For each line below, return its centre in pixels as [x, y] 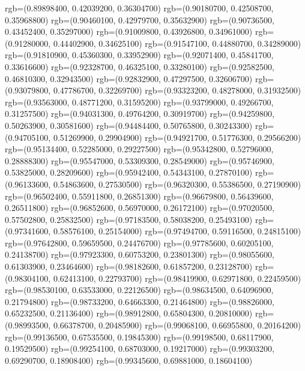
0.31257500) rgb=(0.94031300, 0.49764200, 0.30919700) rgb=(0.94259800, [140, 114]
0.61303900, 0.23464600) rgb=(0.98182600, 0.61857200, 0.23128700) [129, 266]
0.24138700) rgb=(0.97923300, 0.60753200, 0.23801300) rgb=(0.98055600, [140, 254]
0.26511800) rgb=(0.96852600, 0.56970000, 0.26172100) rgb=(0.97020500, [140, 208]
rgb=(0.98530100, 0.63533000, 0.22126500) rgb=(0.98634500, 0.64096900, [139, 290]
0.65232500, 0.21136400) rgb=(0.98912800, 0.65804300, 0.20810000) [129, 313]
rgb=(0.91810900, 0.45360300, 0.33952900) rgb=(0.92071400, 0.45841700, [139, 55]
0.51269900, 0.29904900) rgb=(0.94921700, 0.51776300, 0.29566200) [177, 137]
